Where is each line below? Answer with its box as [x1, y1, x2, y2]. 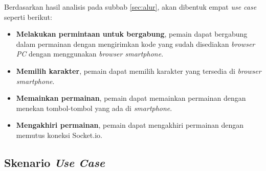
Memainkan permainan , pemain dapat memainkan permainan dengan [16, 93, 246, 103]
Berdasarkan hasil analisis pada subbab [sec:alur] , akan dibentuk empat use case [4, 2, 257, 12]
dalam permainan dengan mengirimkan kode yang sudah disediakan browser [16, 38, 255, 49]
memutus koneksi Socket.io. [16, 129, 102, 140]
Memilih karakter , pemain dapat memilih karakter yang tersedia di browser [16, 65, 261, 76]
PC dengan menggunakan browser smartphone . [16, 48, 164, 59]
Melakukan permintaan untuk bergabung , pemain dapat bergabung [16, 28, 248, 39]
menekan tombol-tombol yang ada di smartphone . [16, 102, 172, 113]
